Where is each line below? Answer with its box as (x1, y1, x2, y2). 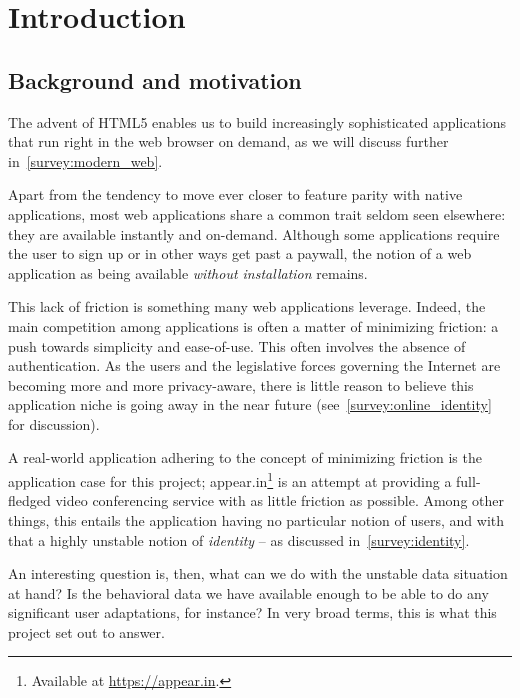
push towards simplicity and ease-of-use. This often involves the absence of (8, 335, 466, 356)
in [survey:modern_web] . (8, 150, 163, 171)
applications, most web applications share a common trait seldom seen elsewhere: (8, 203, 506, 224)
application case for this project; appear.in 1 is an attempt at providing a (8, 468, 452, 491)
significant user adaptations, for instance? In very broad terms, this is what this (8, 602, 497, 623)
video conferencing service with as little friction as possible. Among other (55, 490, 504, 511)
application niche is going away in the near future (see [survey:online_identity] (8, 394, 492, 415)
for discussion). (8, 413, 100, 434)
